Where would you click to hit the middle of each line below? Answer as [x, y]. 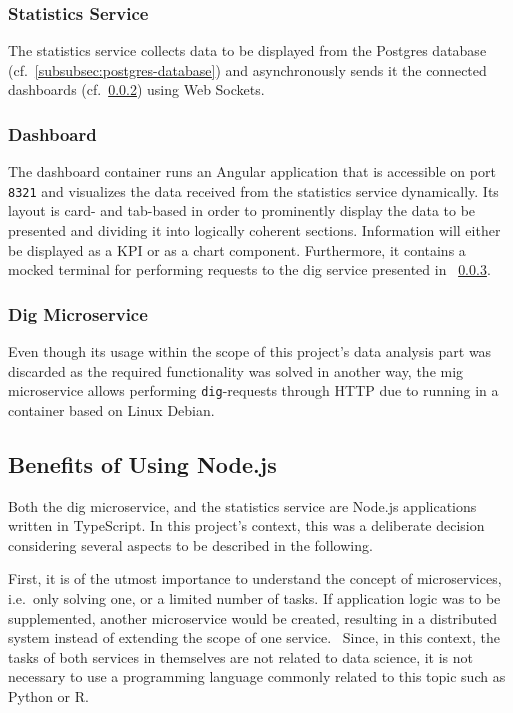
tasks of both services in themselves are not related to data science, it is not [240, 656]
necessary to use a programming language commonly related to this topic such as [257, 676]
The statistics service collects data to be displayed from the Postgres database [247, 50]
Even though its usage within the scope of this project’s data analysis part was [250, 351]
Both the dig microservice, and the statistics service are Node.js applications [242, 505]
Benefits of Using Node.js [142, 463]
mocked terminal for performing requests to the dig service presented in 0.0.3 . [249, 269]
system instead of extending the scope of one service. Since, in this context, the [254, 637]
